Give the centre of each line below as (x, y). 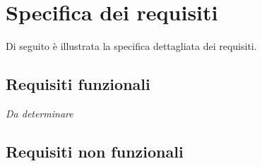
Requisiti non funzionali (95, 151)
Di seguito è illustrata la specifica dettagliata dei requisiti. (131, 46)
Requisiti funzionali (78, 84)
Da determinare (40, 113)
